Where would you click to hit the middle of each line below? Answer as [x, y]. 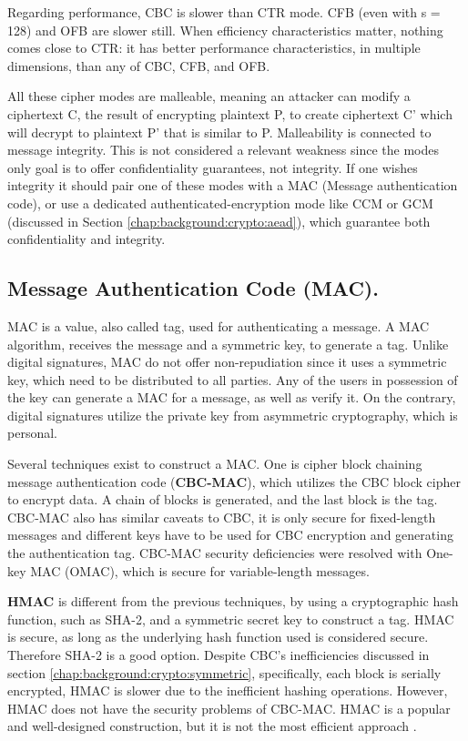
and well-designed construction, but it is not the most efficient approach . [212, 726]
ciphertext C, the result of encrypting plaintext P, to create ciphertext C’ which [230, 113]
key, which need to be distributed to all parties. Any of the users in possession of [233, 379]
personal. [32, 433]
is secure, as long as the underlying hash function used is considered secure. [218, 637]
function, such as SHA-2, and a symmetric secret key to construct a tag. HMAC [231, 619]
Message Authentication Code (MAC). [193, 288]
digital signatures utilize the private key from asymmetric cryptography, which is [233, 415]
